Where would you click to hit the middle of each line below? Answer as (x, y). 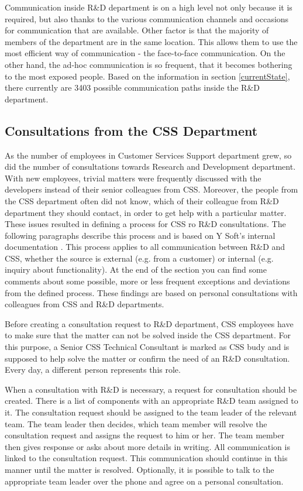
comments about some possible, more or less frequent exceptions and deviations (147, 281)
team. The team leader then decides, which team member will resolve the (136, 423)
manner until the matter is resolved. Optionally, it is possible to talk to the (140, 469)
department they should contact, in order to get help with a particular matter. (146, 212)
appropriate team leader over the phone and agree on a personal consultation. (144, 481)
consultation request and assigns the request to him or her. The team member (145, 435)
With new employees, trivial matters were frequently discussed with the (133, 178)
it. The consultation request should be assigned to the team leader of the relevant (151, 412)
